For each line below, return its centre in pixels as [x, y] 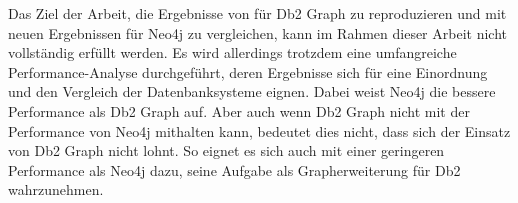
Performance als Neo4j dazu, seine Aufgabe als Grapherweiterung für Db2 [234, 169]
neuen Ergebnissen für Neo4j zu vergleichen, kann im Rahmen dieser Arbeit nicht [257, 32]
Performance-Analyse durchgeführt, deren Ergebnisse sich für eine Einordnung [248, 71]
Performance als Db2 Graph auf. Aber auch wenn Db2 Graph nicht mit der [239, 110]
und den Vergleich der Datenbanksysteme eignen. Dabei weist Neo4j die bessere [252, 91]
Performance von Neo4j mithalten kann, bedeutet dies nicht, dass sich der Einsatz [259, 130]
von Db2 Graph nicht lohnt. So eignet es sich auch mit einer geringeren [226, 150]
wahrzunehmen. [56, 189]
